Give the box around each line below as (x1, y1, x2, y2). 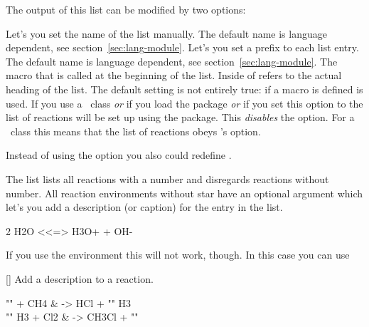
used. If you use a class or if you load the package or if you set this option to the (6, 95, 363, 110)
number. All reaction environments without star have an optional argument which (6, 185, 363, 200)
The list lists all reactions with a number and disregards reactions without (6, 171, 329, 186)
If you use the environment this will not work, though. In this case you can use (6, 247, 350, 262)
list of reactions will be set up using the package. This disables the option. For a (6, 110, 355, 125)
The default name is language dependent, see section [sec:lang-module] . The (6, 53, 338, 68)
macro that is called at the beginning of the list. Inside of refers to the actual (6, 68, 342, 83)
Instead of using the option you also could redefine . (6, 147, 232, 162)
